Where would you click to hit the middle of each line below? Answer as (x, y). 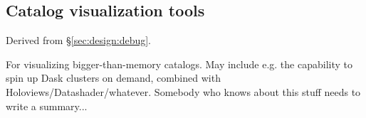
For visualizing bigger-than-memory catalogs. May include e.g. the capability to (179, 64)
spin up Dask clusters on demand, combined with (113, 78)
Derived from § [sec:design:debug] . (79, 40)
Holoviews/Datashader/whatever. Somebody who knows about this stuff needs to (183, 91)
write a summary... (47, 106)
